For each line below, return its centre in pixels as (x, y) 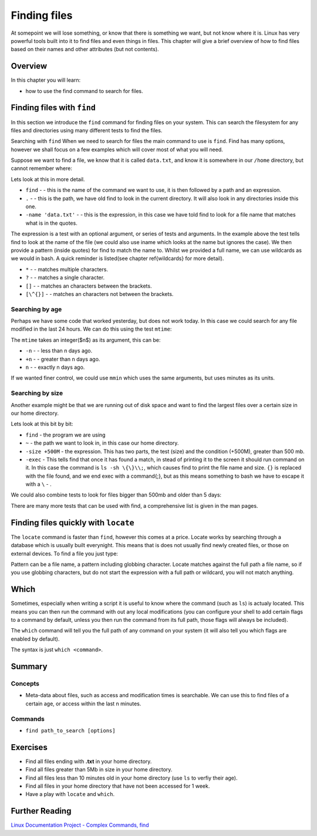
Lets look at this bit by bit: (42, 424)
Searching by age (36, 309)
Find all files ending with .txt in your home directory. (89, 761)
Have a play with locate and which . (70, 794)
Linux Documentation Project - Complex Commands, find (80, 825)
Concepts (25, 684)
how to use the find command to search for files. (84, 91)
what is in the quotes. (51, 223)
